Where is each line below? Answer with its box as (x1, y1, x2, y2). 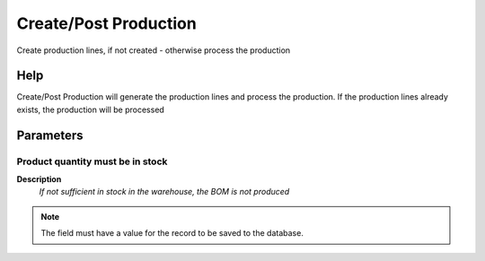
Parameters (16, 127, 84, 143)
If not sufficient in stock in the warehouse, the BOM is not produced (39, 187, 290, 197)
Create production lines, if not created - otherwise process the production (16, 45, 291, 56)
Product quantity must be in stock (16, 155, 168, 168)
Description (16, 174, 62, 184)
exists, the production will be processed (16, 104, 165, 115)
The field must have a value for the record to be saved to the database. (40, 228, 304, 239)
